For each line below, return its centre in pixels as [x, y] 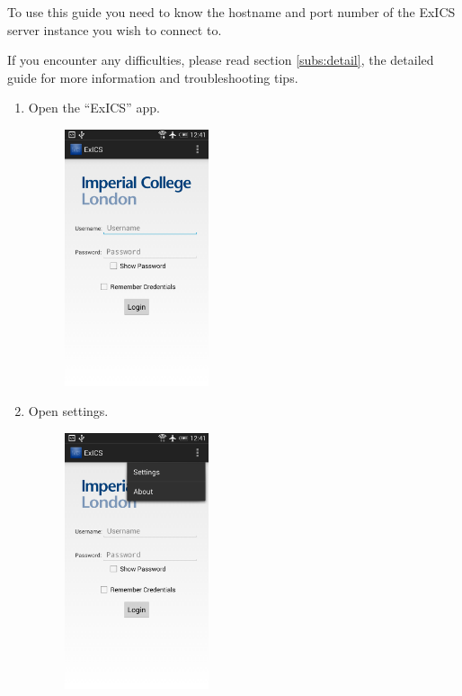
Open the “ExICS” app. [94, 108]
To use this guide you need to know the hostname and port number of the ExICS [231, 12]
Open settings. [68, 411]
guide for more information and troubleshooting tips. [153, 77]
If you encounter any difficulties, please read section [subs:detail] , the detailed [221, 60]
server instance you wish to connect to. [115, 29]
